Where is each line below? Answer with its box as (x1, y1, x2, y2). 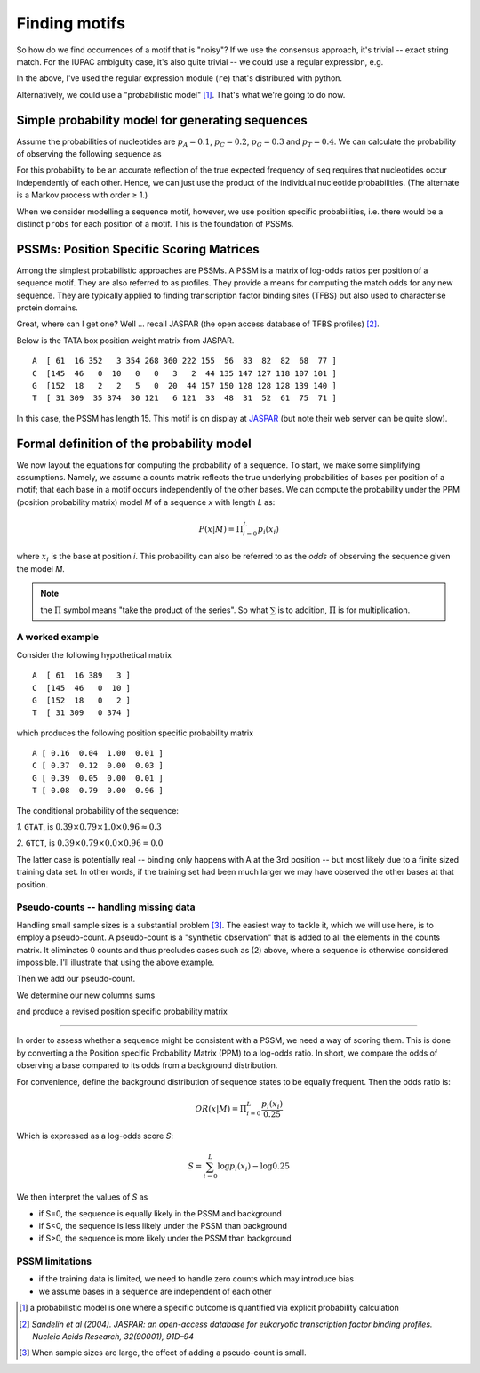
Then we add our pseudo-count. (16, 974, 136, 984)
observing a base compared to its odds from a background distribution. (16, 1060, 278, 1071)
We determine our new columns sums (16, 990, 156, 1000)
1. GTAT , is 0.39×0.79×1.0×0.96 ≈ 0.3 (16, 822, 162, 832)
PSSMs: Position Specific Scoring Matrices (16, 241, 260, 257)
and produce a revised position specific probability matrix (16, 1006, 228, 1017)
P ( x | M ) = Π (198, 524, 244, 534)
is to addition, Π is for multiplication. (276, 605, 411, 615)
